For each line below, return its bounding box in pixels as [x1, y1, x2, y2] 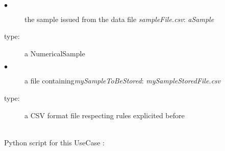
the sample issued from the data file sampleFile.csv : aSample [24, 13, 214, 24]
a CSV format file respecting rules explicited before [24, 110, 185, 120]
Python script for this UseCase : [4, 137, 105, 147]
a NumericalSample [24, 48, 85, 58]
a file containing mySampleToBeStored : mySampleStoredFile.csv [24, 75, 221, 86]
